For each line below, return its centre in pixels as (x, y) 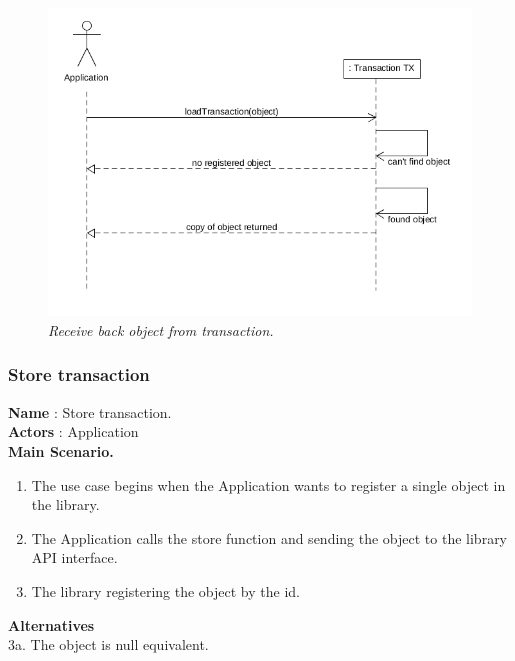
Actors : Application (73, 431)
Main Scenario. (61, 450)
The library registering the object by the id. (165, 590)
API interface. (74, 557)
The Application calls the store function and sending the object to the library (269, 537)
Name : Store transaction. (90, 411)
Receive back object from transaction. (161, 329)
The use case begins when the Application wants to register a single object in (268, 484)
